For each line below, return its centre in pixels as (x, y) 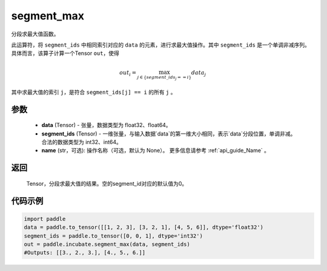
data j (199, 73)
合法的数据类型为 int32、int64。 (82, 142)
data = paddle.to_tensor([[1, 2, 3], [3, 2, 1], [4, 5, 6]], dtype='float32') (144, 227)
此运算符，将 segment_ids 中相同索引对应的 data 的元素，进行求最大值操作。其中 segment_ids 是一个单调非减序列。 (160, 45)
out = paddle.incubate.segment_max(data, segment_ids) (107, 244)
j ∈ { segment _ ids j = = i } (164, 78)
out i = (128, 73)
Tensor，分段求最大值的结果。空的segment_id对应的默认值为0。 (107, 183)
